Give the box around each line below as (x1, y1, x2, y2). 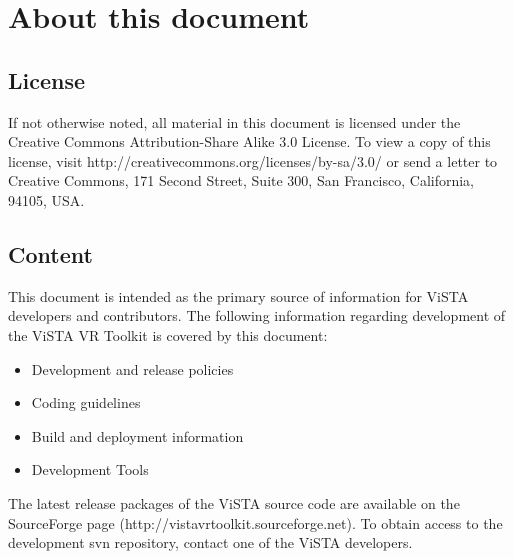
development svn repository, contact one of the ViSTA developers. (8, 532, 413, 553)
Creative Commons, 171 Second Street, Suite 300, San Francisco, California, (8, 170, 475, 191)
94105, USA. (8, 189, 85, 210)
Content (8, 238, 93, 269)
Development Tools (31, 459, 149, 480)
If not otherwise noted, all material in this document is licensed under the (8, 111, 461, 132)
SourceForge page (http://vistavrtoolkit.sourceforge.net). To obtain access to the (8, 512, 503, 533)
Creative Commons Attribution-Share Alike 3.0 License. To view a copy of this (8, 131, 491, 152)
